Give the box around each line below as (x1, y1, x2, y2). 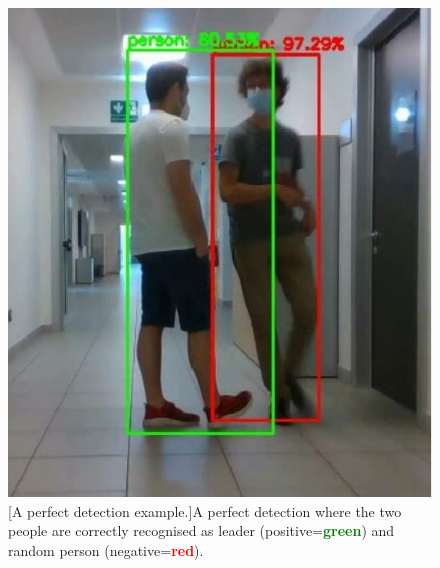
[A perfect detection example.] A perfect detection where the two (8, 500, 402, 521)
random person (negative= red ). (8, 540, 204, 560)
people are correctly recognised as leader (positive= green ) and (8, 520, 395, 541)
